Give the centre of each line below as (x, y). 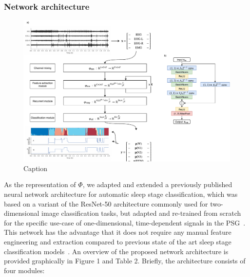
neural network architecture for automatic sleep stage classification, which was (121, 194)
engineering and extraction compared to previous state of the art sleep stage (118, 242)
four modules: (24, 270)
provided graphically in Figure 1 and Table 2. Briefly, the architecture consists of (125, 261)
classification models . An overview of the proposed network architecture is (116, 251)
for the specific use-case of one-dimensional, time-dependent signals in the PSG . (125, 222)
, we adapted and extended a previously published (157, 184)
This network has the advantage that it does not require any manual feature (118, 232)
